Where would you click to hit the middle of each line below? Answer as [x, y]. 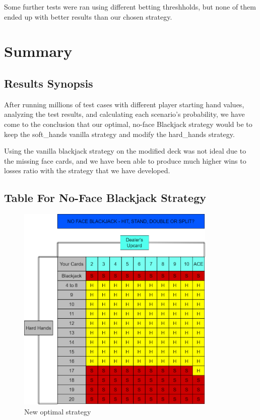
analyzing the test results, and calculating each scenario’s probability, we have [124, 114]
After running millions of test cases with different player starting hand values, [124, 104]
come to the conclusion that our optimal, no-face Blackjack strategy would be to [128, 124]
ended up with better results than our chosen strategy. [88, 16]
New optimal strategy [58, 411]
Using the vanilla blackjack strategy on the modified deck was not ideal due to [125, 151]
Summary [38, 51]
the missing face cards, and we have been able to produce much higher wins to [125, 160]
